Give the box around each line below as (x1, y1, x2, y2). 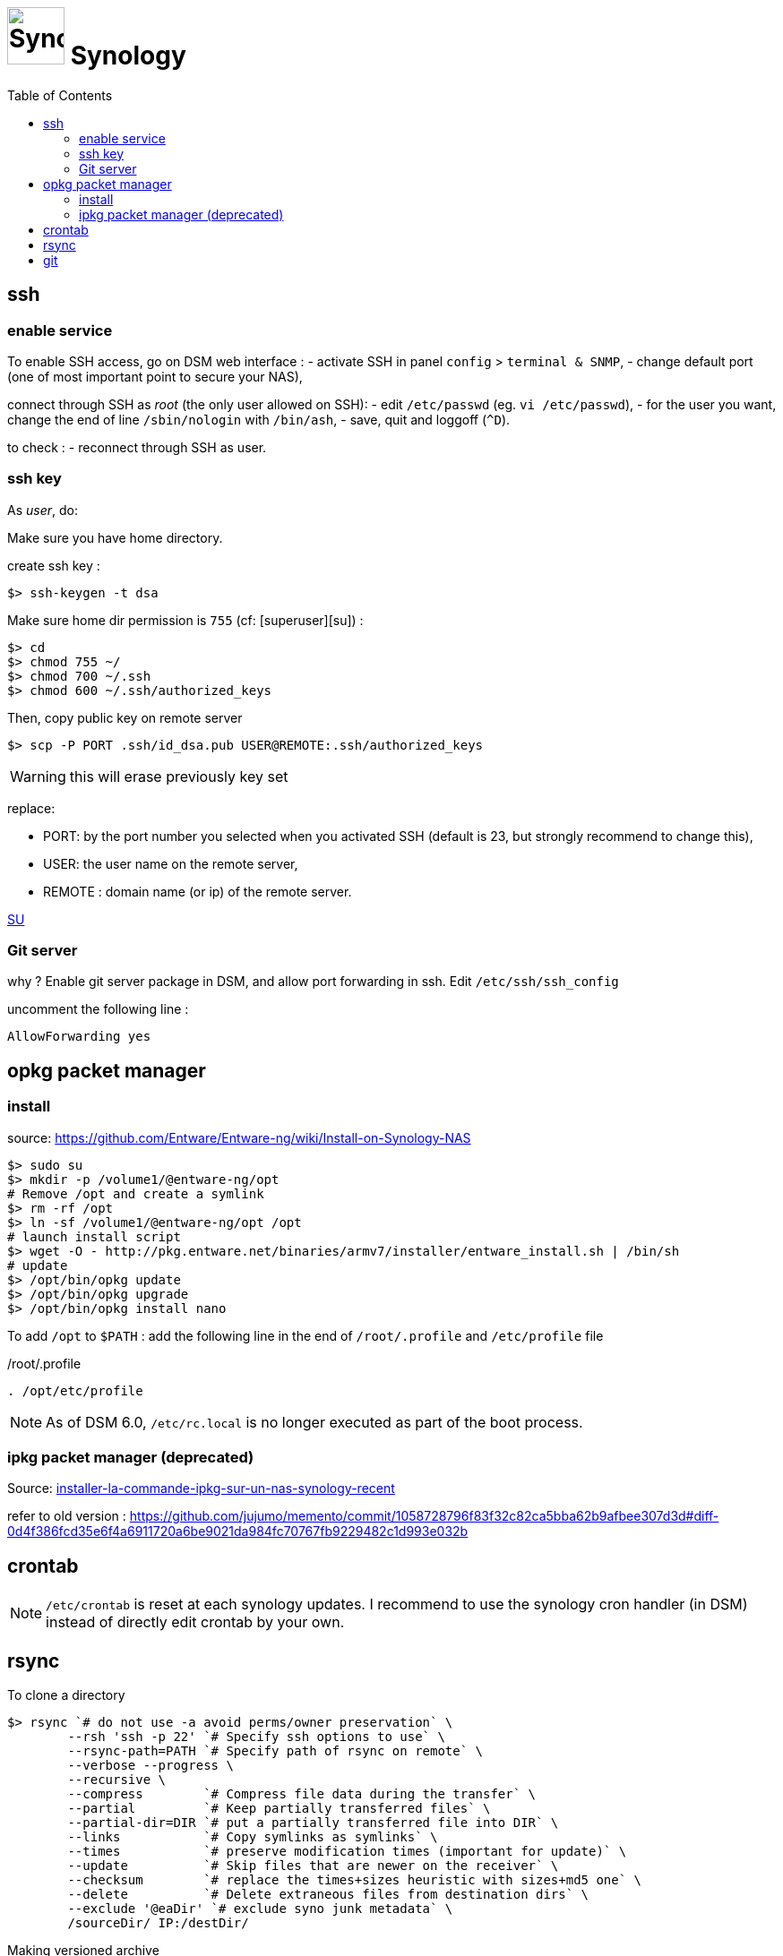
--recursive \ (67, 1772, 167, 1788)
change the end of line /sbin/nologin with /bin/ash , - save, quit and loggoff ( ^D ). (7, 411, 511, 427)
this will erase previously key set (69, 767, 288, 785)
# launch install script (7, 1229, 181, 1244)
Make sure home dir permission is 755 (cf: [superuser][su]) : (7, 612, 364, 628)
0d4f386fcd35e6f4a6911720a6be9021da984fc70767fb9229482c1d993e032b (7, 1523, 469, 1540)
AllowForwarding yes (7, 1029, 151, 1044)
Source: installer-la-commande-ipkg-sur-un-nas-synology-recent (7, 1480, 395, 1497)
